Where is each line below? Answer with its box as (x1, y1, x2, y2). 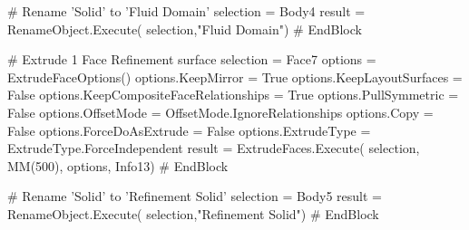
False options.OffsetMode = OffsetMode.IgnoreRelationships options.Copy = (7, 102, 434, 121)
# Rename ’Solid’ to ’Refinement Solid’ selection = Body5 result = (7, 187, 382, 206)
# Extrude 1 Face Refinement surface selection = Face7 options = (7, 50, 376, 69)
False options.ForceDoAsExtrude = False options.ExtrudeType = (7, 120, 371, 139)
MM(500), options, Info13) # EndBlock (7, 156, 229, 175)
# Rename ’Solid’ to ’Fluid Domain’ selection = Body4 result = (7, 2, 366, 20)
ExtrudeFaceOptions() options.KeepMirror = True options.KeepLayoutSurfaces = (7, 67, 463, 86)
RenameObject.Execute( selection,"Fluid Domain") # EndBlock (7, 19, 362, 38)
